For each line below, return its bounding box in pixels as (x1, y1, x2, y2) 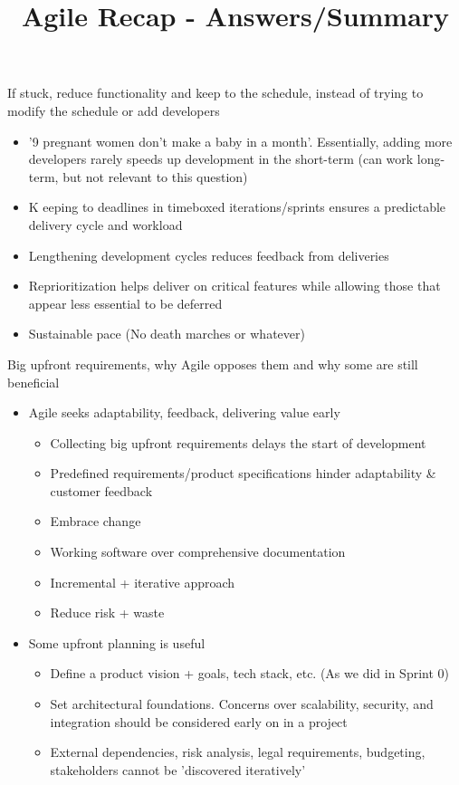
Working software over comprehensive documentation (50, 542, 346, 561)
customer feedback (50, 481, 153, 500)
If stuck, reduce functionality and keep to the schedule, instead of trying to (7, 83, 424, 102)
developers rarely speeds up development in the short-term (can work (28, 149, 414, 168)
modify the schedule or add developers (7, 101, 220, 120)
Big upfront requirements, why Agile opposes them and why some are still (7, 354, 418, 373)
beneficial (7, 372, 60, 391)
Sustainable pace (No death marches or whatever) (28, 324, 305, 343)
